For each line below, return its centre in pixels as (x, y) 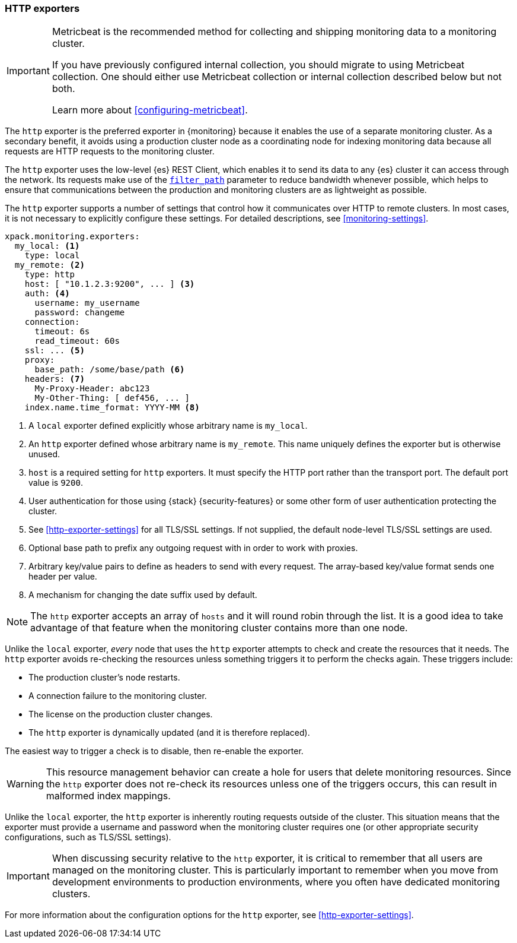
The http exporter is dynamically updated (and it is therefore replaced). (169, 733)
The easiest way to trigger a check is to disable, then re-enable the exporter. (154, 751)
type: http (50, 275)
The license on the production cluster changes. (121, 714)
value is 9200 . (56, 483)
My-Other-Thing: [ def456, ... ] (112, 398)
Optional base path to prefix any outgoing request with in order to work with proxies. (193, 548)
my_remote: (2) (50, 265)
